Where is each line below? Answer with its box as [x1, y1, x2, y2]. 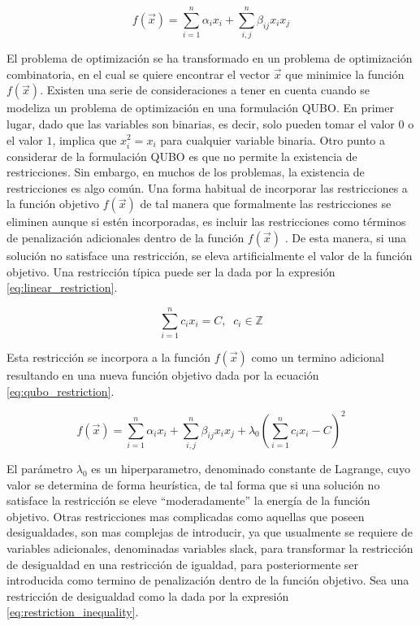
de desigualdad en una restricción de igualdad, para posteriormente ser [6, 555, 359, 572]
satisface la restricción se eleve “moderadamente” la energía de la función [6, 492, 370, 509]
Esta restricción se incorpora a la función [6, 348, 211, 365]
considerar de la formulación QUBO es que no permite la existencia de [6, 147, 357, 164]
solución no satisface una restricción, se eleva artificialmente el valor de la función [6, 247, 413, 264]
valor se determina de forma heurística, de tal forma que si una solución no [6, 476, 380, 493]
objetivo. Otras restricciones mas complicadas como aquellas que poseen [6, 507, 365, 524]
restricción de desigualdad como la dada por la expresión [6, 587, 289, 604]
